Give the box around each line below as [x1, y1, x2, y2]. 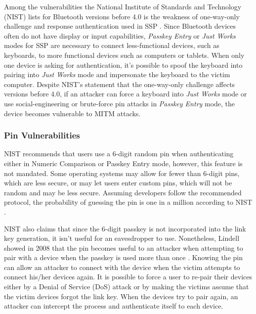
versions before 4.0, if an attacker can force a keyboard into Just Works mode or [4, 89, 247, 99]
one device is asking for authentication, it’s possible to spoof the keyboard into [4, 59, 243, 70]
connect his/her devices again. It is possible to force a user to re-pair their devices [4, 271, 252, 282]
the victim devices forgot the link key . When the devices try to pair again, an [4, 291, 238, 301]
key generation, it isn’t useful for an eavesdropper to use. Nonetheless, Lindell [4, 233, 240, 243]
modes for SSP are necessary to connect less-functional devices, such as [4, 40, 219, 50]
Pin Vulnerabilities [4, 129, 80, 141]
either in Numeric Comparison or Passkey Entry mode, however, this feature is [4, 158, 243, 168]
